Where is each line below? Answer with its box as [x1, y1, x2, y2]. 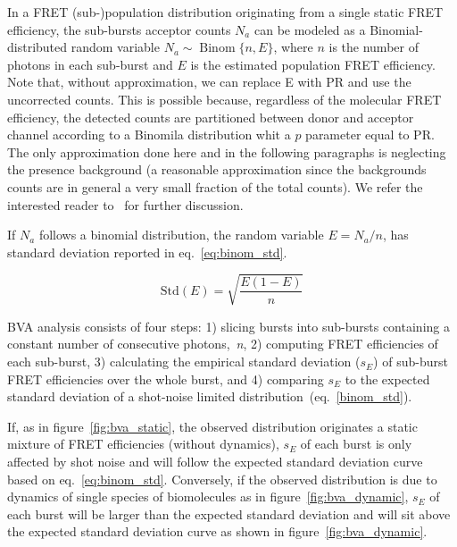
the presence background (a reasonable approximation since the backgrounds [7, 160, 427, 179]
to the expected [345, 369, 430, 388]
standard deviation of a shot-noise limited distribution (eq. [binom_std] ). [7, 387, 412, 406]
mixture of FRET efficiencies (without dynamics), [7, 434, 279, 453]
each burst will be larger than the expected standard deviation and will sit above [7, 504, 451, 523]
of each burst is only [300, 434, 412, 453]
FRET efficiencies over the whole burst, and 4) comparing [7, 369, 324, 388]
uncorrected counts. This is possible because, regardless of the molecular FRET [7, 89, 442, 108]
